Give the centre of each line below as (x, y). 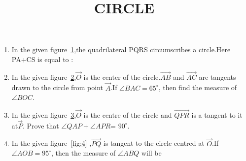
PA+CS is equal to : (42, 59)
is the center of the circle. (122, 77)
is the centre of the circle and (128, 115)
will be (151, 153)
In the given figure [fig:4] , (52, 143)
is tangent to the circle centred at (154, 143)
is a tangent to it (217, 115)
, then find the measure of (198, 87)
